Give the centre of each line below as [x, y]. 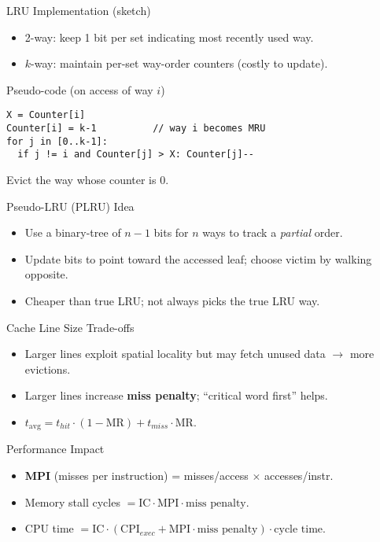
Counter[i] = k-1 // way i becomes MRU [136, 129]
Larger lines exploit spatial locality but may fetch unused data [175, 354]
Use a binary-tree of [73, 232]
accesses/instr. [299, 475]
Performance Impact [55, 449]
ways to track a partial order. [273, 232]
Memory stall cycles [72, 501]
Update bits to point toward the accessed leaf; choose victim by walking [198, 258]
